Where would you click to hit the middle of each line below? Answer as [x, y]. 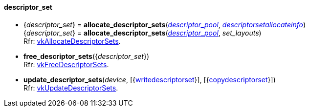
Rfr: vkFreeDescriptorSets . [66, 64]
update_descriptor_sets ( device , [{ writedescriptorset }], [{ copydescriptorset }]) [150, 79]
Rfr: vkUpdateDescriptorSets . [71, 88]
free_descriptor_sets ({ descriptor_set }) [87, 56]
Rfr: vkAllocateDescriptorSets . [72, 41]
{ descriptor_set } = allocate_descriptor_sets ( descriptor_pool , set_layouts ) [143, 33]
